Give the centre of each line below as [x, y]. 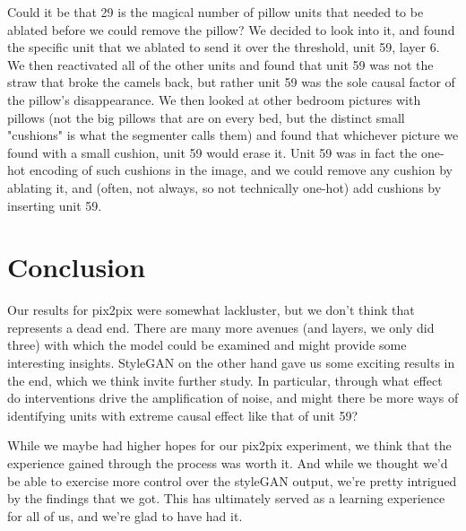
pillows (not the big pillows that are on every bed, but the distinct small [206, 117]
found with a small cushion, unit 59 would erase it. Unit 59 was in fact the [212, 152]
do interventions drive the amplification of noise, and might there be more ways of [233, 398]
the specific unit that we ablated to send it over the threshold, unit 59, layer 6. [224, 47]
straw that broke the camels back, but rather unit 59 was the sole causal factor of [231, 82]
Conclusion [77, 267]
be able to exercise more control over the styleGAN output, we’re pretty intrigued [232, 480]
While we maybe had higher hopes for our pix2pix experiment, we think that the [229, 445]
